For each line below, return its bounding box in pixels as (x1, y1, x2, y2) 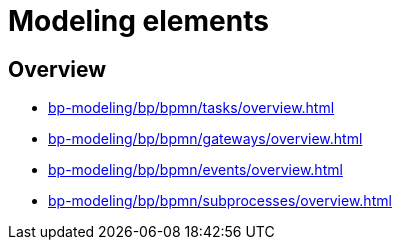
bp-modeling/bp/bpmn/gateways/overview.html (48, 130, 363, 148)
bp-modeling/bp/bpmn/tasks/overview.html (48, 99, 335, 117)
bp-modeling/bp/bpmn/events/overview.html (48, 161, 343, 179)
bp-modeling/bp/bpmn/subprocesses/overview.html (48, 192, 392, 210)
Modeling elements (8, 4, 269, 38)
